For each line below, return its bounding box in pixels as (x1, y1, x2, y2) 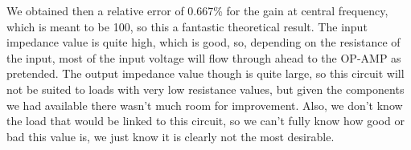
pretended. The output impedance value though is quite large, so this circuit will (6, 65, 405, 82)
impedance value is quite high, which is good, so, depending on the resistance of (6, 34, 401, 51)
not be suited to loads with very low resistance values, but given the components (6, 80, 405, 97)
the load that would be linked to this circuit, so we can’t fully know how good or (6, 112, 405, 129)
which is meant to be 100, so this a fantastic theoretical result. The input (6, 18, 368, 34)
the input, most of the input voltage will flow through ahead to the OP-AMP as (6, 49, 401, 66)
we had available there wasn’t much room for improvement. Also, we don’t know (6, 96, 403, 113)
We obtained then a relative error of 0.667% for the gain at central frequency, (6, 2, 388, 18)
